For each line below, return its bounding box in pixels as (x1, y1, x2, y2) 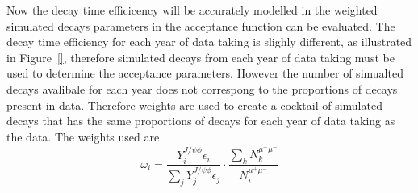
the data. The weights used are (6, 128, 160, 145)
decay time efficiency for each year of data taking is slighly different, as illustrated (6, 33, 412, 50)
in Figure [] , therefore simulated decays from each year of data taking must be (6, 48, 395, 65)
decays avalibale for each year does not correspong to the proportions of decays (6, 80, 398, 97)
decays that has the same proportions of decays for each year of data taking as (6, 112, 395, 129)
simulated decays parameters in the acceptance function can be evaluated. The (6, 17, 395, 34)
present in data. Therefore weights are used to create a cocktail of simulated (6, 96, 382, 113)
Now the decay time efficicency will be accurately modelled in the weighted (6, 2, 378, 18)
